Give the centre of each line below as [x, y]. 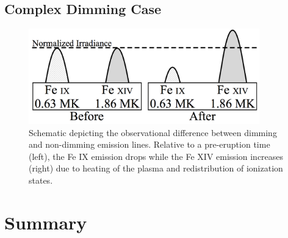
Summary [46, 222]
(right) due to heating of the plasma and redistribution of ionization [156, 168]
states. [41, 180]
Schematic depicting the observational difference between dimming [153, 132]
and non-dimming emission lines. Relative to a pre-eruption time [149, 144]
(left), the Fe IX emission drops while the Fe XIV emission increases [156, 156]
